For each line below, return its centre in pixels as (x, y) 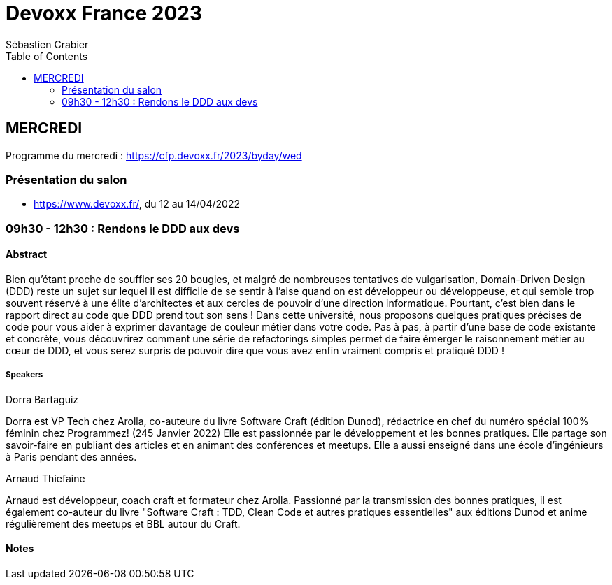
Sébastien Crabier (47, 44)
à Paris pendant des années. (71, 456)
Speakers (24, 375)
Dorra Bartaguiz (42, 399)
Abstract (27, 254)
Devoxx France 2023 (104, 13)
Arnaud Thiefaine (45, 478)
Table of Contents (47, 56)
